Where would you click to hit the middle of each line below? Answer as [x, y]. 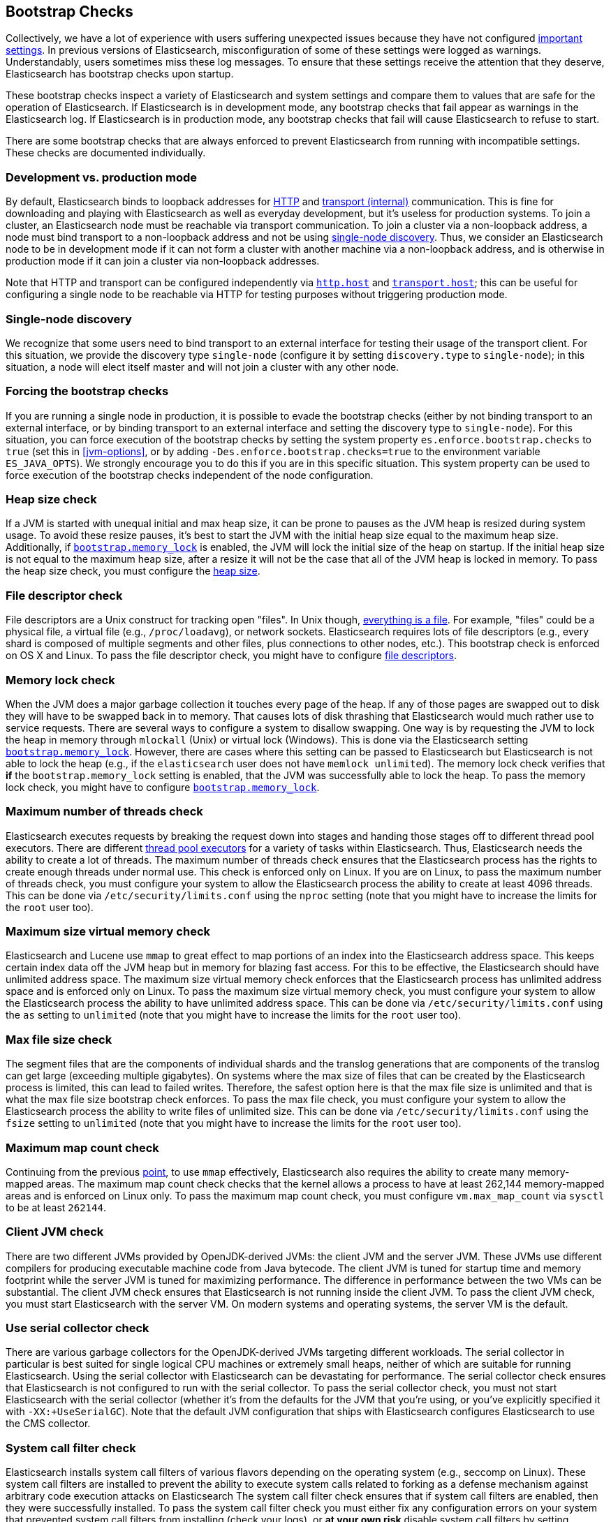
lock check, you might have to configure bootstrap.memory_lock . [163, 787]
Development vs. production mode [102, 177]
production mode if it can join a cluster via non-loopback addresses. [163, 261]
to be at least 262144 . [56, 1207]
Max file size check [59, 1039]
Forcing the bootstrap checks [87, 391]
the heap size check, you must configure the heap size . [133, 571]
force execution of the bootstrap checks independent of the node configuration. [190, 475]
